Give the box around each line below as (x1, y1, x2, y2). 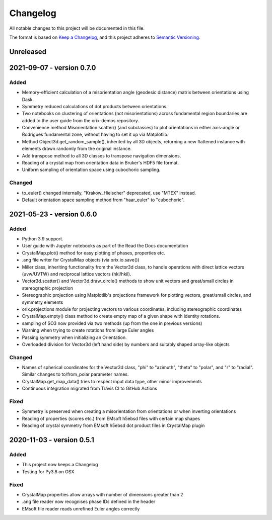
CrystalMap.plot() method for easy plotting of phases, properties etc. (22, 249, 166, 256)
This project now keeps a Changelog (22, 462, 98, 468)
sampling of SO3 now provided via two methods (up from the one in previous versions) (22, 320, 202, 326)
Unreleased (9, 47, 47, 56)
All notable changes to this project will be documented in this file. (9, 25, 145, 31)
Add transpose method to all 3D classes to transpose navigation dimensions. (22, 152, 181, 158)
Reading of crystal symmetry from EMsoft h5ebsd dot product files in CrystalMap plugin (22, 422, 205, 428)
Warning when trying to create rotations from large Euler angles (22, 327, 154, 333)
